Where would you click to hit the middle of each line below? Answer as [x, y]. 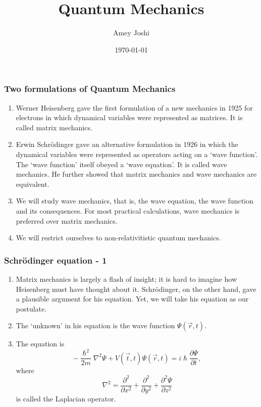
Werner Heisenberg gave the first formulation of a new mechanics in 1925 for [134, 107]
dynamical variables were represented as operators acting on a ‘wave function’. [137, 154]
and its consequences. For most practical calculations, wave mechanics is [128, 210]
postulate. [31, 308]
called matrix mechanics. [54, 127]
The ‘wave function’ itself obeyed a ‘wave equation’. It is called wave [121, 164]
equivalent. [33, 184]
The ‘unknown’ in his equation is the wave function [95, 325]
